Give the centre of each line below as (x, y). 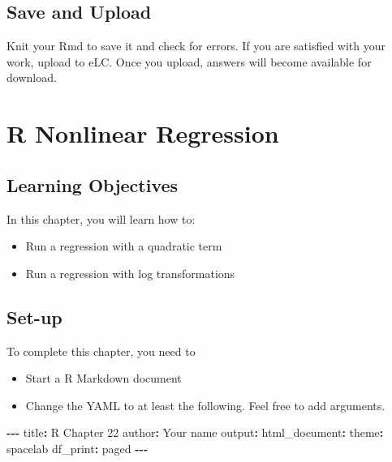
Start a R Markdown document (103, 378)
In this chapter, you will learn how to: (101, 218)
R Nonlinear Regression (143, 133)
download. (32, 77)
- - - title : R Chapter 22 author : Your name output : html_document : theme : (195, 432)
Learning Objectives (93, 184)
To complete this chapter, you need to (101, 351)
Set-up (34, 317)
